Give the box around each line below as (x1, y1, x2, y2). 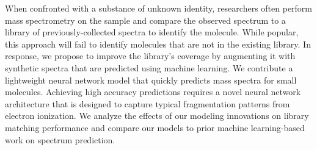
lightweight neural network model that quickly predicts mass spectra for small (5, 73, 297, 86)
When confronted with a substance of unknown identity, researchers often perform (5, 2, 313, 14)
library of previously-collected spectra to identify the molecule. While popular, (5, 26, 299, 38)
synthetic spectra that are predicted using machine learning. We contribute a (5, 61, 293, 74)
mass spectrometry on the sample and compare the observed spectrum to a (5, 13, 286, 26)
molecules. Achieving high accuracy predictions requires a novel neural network (5, 85, 301, 98)
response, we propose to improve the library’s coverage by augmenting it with (5, 49, 296, 62)
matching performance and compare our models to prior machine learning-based (5, 121, 305, 134)
